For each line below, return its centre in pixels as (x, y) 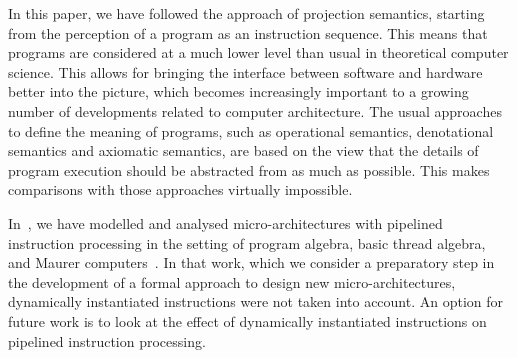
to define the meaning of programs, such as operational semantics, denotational (251, 130)
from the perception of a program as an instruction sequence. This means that (248, 32)
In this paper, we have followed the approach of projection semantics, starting (246, 13)
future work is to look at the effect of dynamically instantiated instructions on (247, 320)
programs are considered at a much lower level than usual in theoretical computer (258, 52)
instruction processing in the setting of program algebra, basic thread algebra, (247, 242)
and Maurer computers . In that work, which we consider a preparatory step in (251, 262)
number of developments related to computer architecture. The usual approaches (255, 110)
